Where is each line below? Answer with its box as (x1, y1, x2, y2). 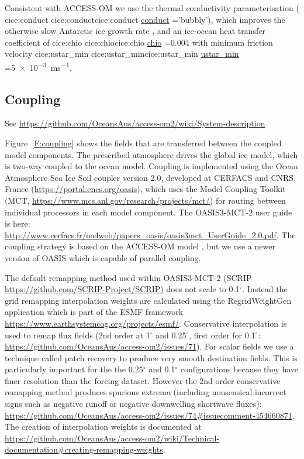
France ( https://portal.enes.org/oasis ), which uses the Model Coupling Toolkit (5, 183, 286, 195)
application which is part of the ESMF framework (5, 306, 184, 318)
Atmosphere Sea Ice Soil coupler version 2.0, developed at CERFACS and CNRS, (5, 171, 296, 183)
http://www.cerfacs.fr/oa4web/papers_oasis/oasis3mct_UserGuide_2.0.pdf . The (5, 228, 296, 241)
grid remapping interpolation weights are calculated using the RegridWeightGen (5, 294, 292, 306)
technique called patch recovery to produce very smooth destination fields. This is (5, 351, 298, 364)
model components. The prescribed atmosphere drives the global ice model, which (5, 148, 298, 160)
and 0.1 (148, 363, 175, 375)
